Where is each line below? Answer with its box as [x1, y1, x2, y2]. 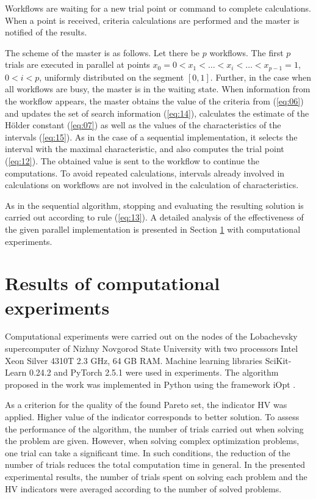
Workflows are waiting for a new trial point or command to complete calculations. [5, 2, 312, 14]
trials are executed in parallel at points [5, 58, 150, 71]
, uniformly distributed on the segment [39, 70, 184, 83]
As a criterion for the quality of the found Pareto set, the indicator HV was [5, 398, 287, 411]
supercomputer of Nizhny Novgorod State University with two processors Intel [5, 342, 298, 355]
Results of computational [5, 271, 220, 296]
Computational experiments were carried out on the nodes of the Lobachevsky [5, 330, 298, 343]
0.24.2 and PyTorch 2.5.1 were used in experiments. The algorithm [29, 366, 279, 379]
